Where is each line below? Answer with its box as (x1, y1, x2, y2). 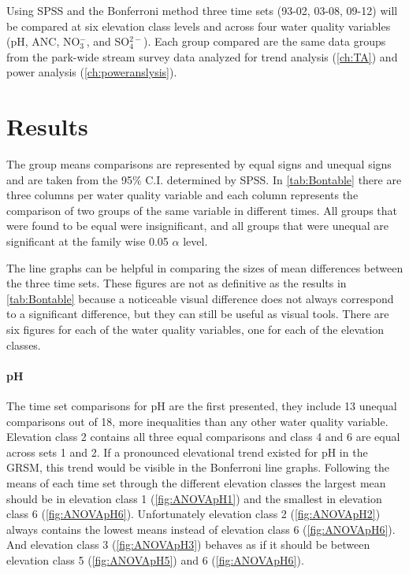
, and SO (86, 33, 130, 50)
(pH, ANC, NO (6, 33, 80, 50)
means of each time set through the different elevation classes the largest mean (6, 474, 386, 491)
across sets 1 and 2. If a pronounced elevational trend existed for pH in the (6, 443, 368, 460)
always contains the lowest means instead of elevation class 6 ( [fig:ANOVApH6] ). (6, 520, 396, 537)
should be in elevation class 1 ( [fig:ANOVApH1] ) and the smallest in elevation (6, 490, 382, 506)
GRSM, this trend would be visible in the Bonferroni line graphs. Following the (6, 459, 390, 476)
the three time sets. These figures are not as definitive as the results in (6, 275, 347, 291)
